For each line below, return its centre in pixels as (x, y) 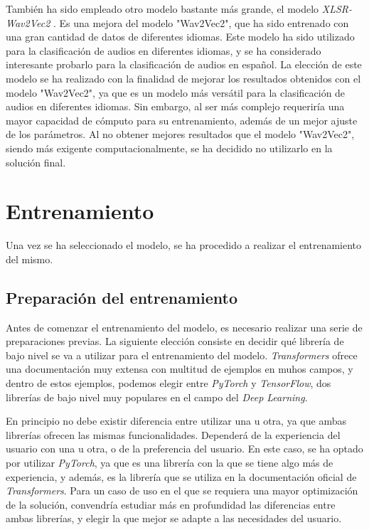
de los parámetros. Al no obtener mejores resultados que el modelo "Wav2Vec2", (180, 134)
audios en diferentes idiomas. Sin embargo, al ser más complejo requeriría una (175, 106)
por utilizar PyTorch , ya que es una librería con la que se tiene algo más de (170, 462)
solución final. (36, 162)
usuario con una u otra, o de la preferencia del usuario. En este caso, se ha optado (184, 449)
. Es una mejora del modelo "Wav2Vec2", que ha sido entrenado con (201, 22)
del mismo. (30, 259)
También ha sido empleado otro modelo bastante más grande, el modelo (162, 9)
